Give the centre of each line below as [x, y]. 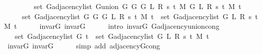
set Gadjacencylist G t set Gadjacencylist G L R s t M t [112, 36]
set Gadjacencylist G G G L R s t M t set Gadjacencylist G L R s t [140, 16]
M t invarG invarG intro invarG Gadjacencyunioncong [112, 26]
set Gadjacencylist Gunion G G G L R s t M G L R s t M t [138, 6]
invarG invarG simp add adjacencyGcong [84, 46]
